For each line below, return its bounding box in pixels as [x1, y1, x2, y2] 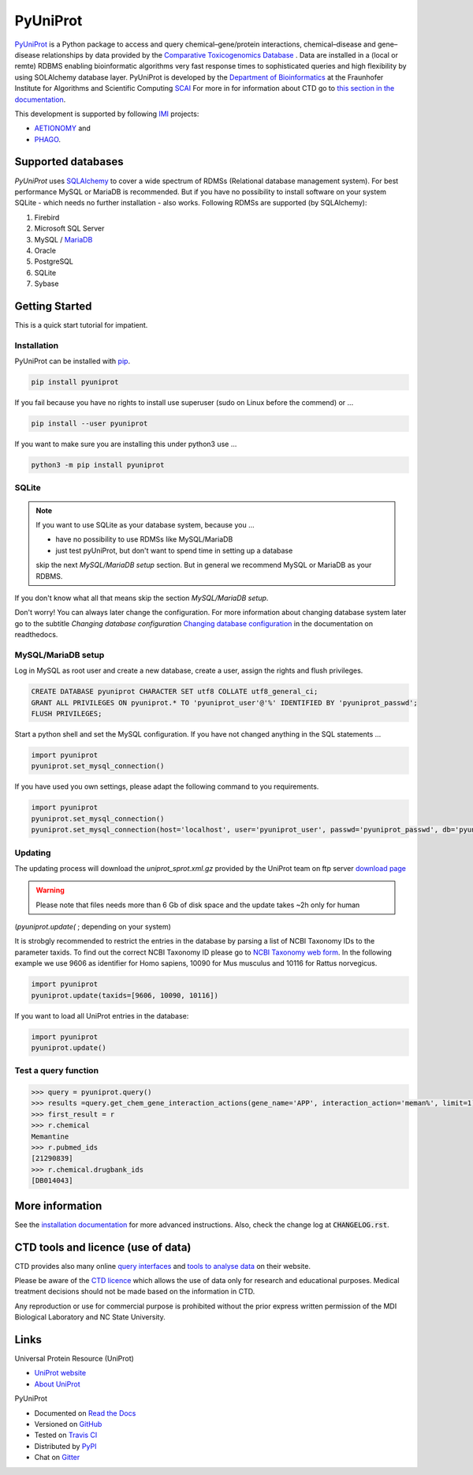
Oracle [34, 246, 57, 255]
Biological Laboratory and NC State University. [14, 1312, 166, 1322]
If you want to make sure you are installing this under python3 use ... [14, 439, 237, 449]
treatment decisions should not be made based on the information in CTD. [14, 1287, 255, 1297]
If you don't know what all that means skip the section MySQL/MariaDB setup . [14, 593, 269, 602]
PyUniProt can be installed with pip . [14, 356, 130, 366]
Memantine [31, 1132, 69, 1141]
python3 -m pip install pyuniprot [31, 460, 165, 470]
